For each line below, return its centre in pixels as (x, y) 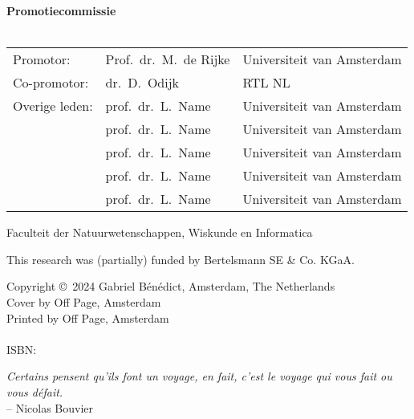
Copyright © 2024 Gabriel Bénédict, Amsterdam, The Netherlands (171, 286)
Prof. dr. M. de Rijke (168, 59)
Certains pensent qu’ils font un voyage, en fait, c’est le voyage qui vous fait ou (199, 376)
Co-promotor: (51, 83)
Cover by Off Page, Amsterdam (84, 301)
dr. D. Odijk (142, 83)
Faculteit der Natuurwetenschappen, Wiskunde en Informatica (160, 232)
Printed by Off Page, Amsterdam (88, 317)
